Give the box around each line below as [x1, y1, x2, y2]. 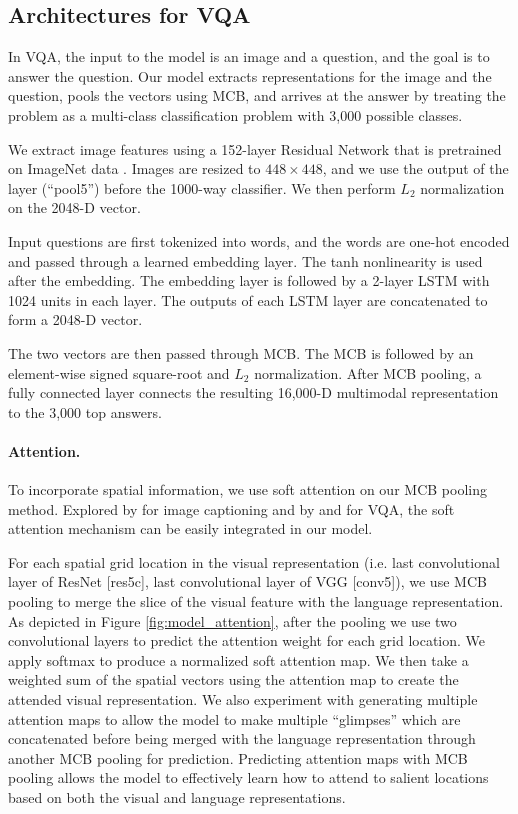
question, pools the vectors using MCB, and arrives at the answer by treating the [8, 85, 506, 106]
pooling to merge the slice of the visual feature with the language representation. [8, 591, 504, 612]
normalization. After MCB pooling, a [254, 362, 482, 383]
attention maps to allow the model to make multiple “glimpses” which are [8, 708, 461, 729]
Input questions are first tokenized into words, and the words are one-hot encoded [8, 230, 510, 251]
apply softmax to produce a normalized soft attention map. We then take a [8, 649, 469, 670]
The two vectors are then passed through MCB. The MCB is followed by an [8, 342, 474, 363]
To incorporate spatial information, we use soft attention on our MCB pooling [8, 479, 487, 500]
